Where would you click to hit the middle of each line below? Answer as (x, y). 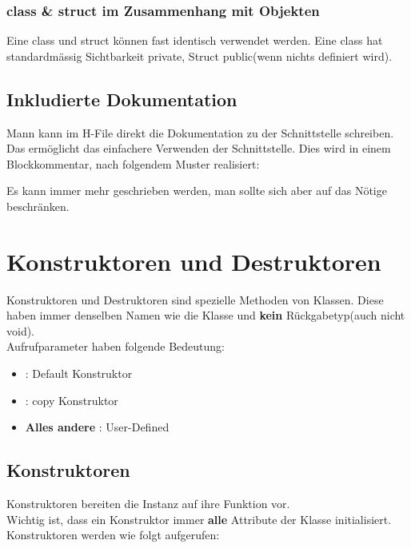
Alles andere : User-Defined (97, 427)
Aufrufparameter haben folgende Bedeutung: (116, 346)
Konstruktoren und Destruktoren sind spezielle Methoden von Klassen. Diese (195, 299)
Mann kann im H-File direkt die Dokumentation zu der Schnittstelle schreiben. (200, 132)
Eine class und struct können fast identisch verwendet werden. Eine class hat (195, 40)
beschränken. (38, 206)
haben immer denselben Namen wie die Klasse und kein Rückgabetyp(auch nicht (206, 315)
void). (21, 330)
